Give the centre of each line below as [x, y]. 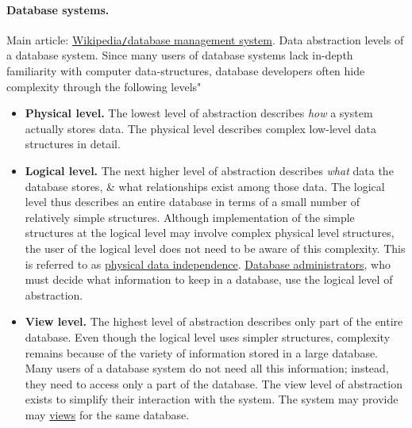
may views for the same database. [107, 414]
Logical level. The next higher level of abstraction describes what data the [209, 171]
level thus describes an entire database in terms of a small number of [193, 202]
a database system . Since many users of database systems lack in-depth [180, 55]
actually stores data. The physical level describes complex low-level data [200, 128]
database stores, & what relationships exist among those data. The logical [205, 186]
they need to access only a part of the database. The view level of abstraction [214, 383]
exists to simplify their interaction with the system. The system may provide [212, 399]
